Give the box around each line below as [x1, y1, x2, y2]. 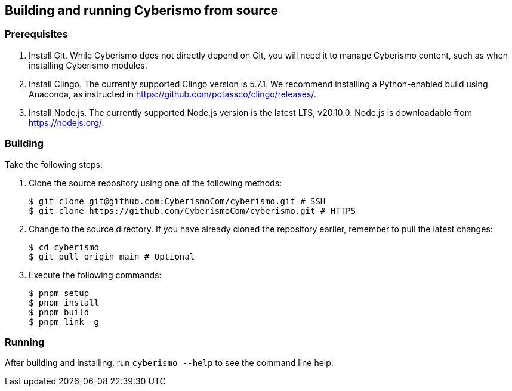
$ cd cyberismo [29, 242, 100, 252]
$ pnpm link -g [29, 316, 100, 327]
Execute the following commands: [29, 269, 162, 280]
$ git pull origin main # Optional [29, 251, 195, 261]
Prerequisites [5, 28, 68, 41]
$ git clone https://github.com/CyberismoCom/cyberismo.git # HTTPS [29, 205, 356, 215]
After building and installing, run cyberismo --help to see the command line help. [5, 358, 334, 368]
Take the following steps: [5, 159, 103, 170]
